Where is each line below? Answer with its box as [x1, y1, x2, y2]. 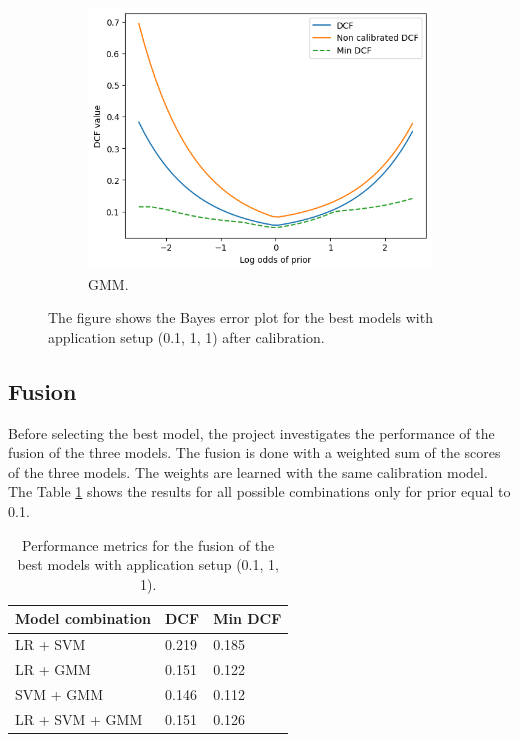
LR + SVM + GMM [15, 708, 143, 729]
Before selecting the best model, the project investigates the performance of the [8, 422, 495, 443]
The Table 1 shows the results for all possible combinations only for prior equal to [8, 481, 511, 502]
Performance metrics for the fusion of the [22, 534, 275, 555]
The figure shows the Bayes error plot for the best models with [48, 307, 433, 328]
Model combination [15, 608, 152, 629]
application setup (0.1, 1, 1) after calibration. [48, 326, 325, 347]
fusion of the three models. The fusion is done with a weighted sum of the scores [8, 442, 501, 463]
